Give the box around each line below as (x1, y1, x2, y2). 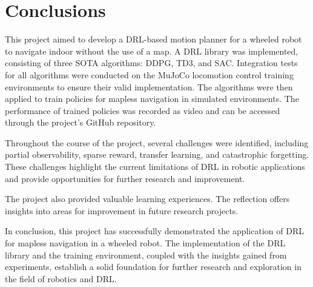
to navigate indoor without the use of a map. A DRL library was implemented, (5, 44, 298, 57)
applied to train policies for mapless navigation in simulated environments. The (5, 92, 299, 105)
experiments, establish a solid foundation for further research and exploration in (5, 260, 301, 273)
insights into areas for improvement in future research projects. (5, 204, 239, 217)
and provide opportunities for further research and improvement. (5, 172, 245, 184)
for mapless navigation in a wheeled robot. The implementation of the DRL (5, 237, 286, 249)
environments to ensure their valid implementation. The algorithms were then (5, 80, 293, 93)
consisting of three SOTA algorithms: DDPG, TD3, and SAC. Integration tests (5, 56, 298, 69)
